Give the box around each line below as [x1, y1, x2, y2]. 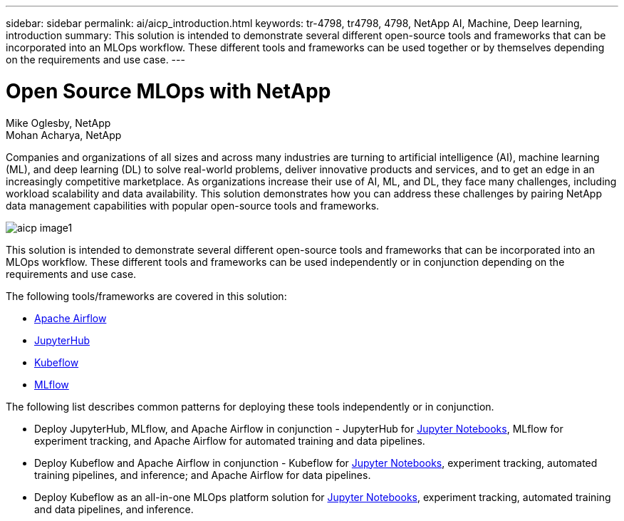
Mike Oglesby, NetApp [6, 116, 111, 129]
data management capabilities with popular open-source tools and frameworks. [6, 199, 380, 212]
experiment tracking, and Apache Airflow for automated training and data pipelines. [34, 434, 425, 447]
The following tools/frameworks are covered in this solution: [6, 289, 287, 302]
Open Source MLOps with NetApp [6, 78, 331, 103]
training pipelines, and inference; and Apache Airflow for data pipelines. [34, 468, 371, 481]
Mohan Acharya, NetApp [6, 128, 122, 141]
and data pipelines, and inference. [34, 502, 194, 515]
